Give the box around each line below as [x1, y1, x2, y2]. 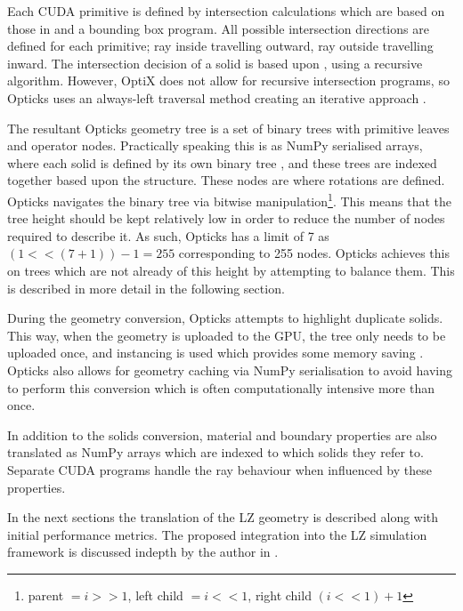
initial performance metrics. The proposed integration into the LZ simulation [7, 525, 427, 543]
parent [28, 585, 64, 604]
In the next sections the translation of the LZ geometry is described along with [7, 508, 439, 527]
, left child [127, 585, 183, 604]
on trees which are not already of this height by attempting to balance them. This [7, 261, 455, 279]
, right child [248, 585, 312, 604]
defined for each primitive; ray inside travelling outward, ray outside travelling [7, 36, 434, 55]
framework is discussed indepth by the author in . [7, 543, 279, 561]
